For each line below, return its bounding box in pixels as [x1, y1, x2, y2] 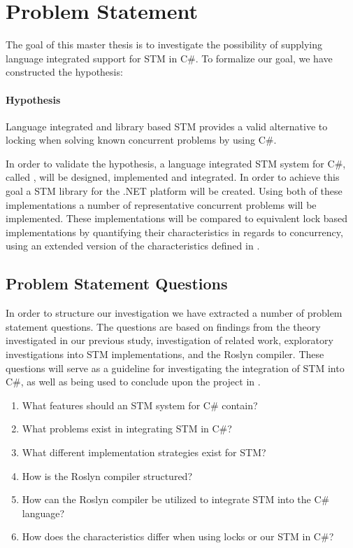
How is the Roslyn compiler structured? [22, 468, 192, 483]
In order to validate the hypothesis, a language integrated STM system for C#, [6, 156, 346, 170]
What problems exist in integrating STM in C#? [22, 421, 232, 436]
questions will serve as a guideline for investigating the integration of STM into [6, 360, 345, 375]
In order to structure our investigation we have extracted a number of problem [6, 306, 343, 320]
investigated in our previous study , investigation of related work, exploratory [6, 333, 333, 348]
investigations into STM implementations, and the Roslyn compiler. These [6, 347, 324, 362]
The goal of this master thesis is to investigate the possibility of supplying [6, 37, 322, 52]
